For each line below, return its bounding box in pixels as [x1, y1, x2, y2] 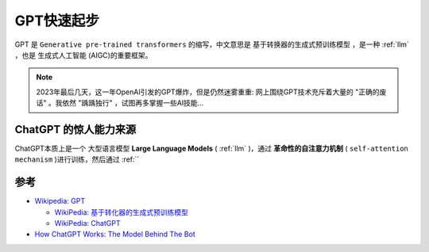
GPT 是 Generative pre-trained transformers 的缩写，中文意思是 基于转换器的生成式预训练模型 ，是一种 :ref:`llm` [14, 40, 409, 49]
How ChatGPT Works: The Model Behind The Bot [34, 230, 196, 239]
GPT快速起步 [14, 12, 99, 29]
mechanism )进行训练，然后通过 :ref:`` [14, 155, 140, 164]
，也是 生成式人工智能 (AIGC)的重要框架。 [14, 50, 153, 59]
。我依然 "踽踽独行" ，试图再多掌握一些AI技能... [48, 98, 204, 108]
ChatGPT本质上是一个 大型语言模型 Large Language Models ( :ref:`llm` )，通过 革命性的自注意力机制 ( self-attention [14, 143, 409, 154]
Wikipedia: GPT [34, 197, 86, 206]
